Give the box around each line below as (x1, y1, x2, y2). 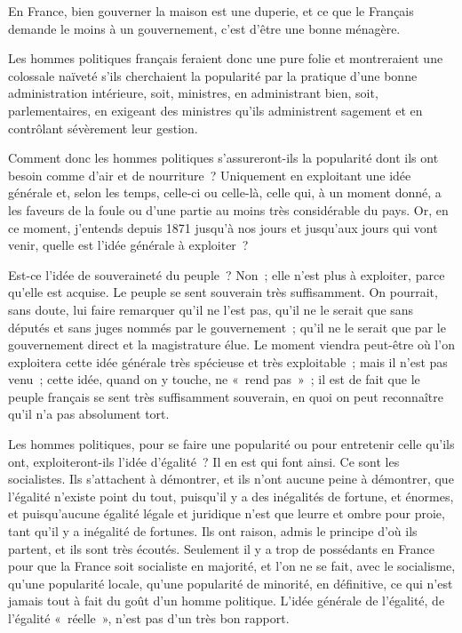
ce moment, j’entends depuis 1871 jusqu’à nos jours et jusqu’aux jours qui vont (8, 218, 438, 236)
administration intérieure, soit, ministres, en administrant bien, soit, (8, 84, 378, 102)
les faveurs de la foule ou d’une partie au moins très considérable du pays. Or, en (8, 200, 449, 219)
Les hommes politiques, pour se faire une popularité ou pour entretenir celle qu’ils (8, 435, 455, 453)
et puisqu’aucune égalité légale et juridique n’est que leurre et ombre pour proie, (8, 504, 445, 523)
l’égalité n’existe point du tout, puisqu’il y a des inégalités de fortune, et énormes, (8, 486, 454, 505)
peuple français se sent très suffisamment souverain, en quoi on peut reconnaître (8, 387, 443, 405)
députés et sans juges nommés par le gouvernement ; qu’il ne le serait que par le (8, 317, 446, 336)
